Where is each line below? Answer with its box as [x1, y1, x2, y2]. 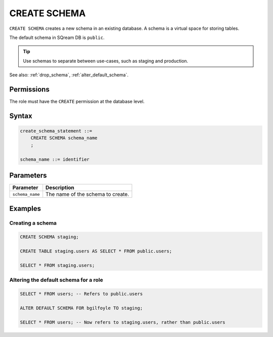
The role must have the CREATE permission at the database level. [9, 99, 145, 105]
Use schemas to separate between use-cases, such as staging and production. [23, 58, 189, 64]
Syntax [9, 111, 32, 120]
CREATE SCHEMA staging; [20, 234, 79, 240]
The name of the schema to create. [45, 191, 129, 198]
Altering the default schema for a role [9, 276, 103, 283]
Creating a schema [9, 220, 57, 227]
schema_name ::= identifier [20, 156, 89, 162]
